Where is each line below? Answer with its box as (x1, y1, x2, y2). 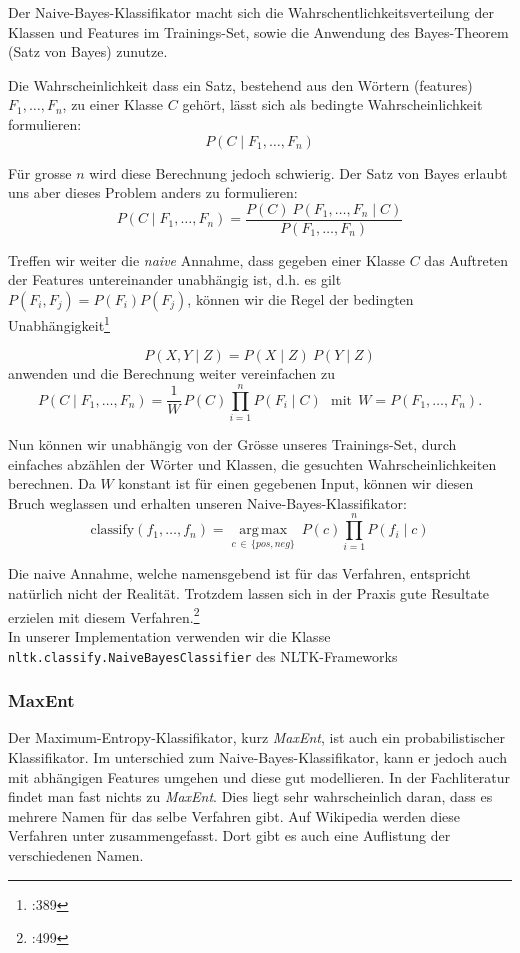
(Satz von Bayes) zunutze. (8, 41, 168, 62)
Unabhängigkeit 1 (8, 312, 110, 335)
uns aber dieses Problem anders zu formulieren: (8, 182, 298, 203)
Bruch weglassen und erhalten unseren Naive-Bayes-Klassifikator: (8, 492, 407, 513)
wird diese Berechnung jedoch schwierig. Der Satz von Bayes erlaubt (89, 162, 508, 183)
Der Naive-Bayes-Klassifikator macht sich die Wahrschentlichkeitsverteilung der (8, 2, 494, 22)
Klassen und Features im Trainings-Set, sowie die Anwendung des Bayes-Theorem (8, 21, 509, 42)
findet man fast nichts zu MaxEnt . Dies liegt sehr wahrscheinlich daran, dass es (8, 786, 493, 807)
